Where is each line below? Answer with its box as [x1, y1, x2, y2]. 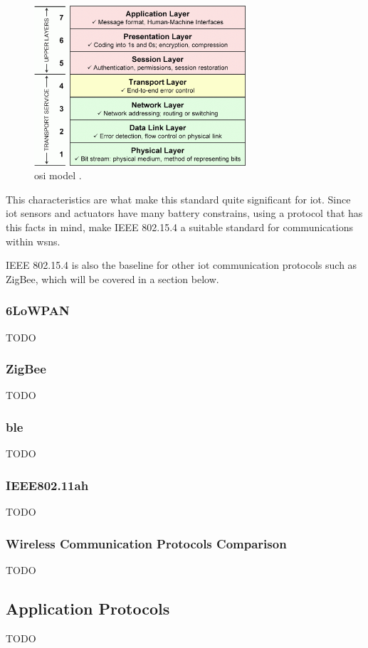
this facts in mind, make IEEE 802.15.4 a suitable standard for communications [6, 220, 353, 234]
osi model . [34, 168, 82, 183]
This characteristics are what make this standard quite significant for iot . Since [6, 191, 351, 206]
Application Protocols [6, 597, 170, 619]
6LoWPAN [6, 302, 70, 319]
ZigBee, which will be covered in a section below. [6, 271, 219, 286]
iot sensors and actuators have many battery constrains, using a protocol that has [6, 206, 363, 221]
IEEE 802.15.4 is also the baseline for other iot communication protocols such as [6, 257, 357, 272]
